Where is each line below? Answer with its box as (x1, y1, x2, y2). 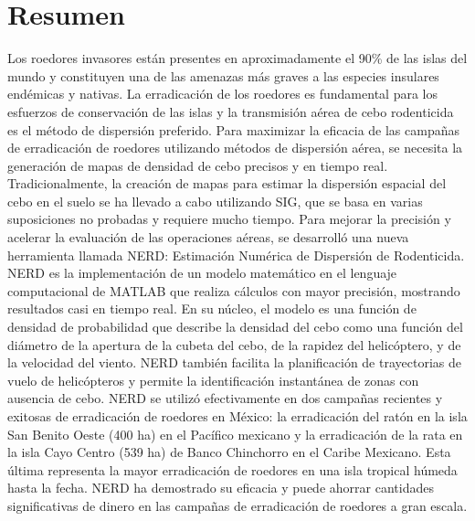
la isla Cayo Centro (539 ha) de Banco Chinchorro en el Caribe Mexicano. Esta (7, 442, 451, 462)
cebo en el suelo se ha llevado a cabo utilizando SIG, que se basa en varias (7, 191, 423, 210)
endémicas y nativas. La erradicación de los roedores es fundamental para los (7, 84, 438, 103)
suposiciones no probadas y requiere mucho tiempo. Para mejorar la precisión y (7, 209, 451, 229)
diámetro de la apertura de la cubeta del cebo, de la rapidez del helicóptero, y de (7, 335, 461, 354)
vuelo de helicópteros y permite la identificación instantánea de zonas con (7, 370, 419, 389)
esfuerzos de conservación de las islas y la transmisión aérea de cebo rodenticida (7, 101, 454, 121)
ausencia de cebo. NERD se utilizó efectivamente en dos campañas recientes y (7, 388, 443, 408)
